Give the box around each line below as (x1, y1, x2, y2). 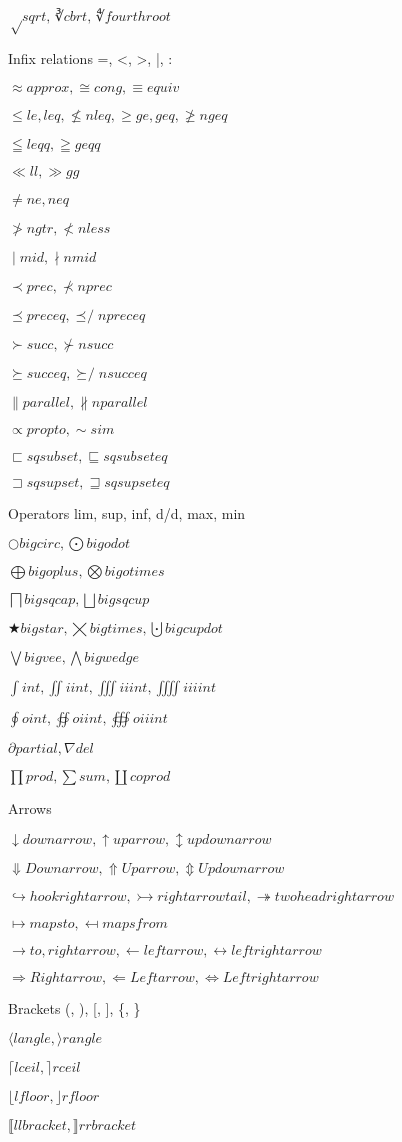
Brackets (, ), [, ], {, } (8, 997, 141, 1018)
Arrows (8, 798, 52, 819)
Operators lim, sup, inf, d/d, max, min (8, 502, 246, 523)
